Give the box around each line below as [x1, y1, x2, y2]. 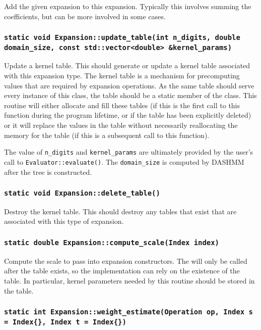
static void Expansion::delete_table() [4, 189, 160, 198]
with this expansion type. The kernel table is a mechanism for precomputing [4, 70, 240, 81]
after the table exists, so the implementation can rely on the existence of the [4, 265, 240, 276]
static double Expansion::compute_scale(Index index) [4, 239, 219, 247]
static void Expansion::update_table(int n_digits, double [4, 33, 240, 42]
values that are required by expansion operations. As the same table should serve [4, 80, 254, 90]
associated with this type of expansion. [4, 216, 124, 226]
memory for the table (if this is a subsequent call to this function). [4, 129, 210, 140]
